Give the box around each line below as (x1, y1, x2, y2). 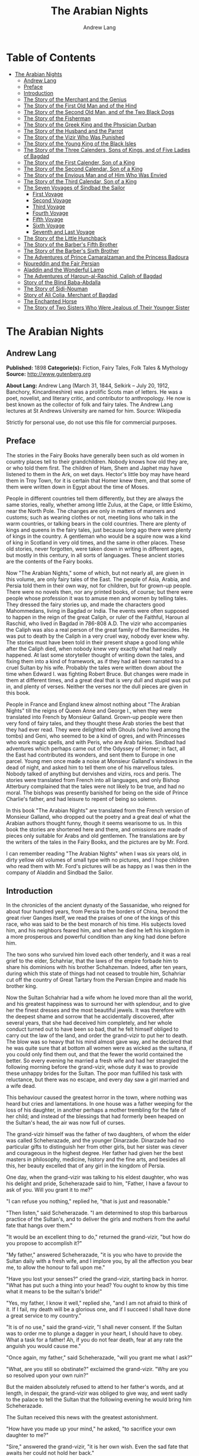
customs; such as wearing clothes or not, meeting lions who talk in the (6, 514, 178, 521)
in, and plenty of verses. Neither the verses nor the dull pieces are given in (6, 683, 188, 690)
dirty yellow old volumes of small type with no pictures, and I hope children (6, 856, 190, 863)
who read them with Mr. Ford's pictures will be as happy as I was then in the (6, 862, 191, 869)
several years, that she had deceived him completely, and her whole (6, 1020, 172, 1027)
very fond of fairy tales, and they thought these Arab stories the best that (6, 720, 185, 727)
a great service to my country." (6, 1312, 82, 1319)
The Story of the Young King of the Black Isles (23, 140, 136, 147)
